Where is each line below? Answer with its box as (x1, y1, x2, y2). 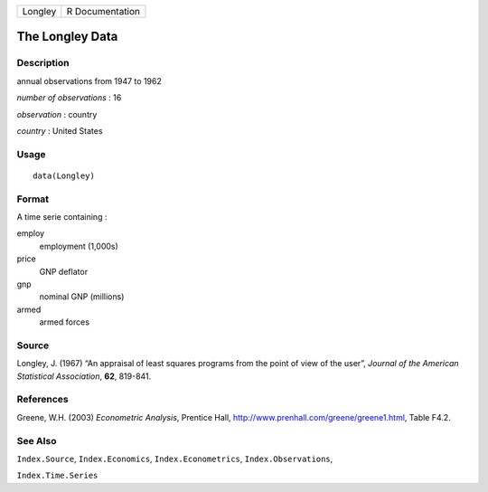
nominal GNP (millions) (39, 291, 125, 302)
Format (16, 193, 50, 205)
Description (16, 57, 70, 70)
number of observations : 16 (16, 92, 122, 103)
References (16, 393, 69, 406)
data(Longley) (33, 170, 95, 181)
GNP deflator (39, 266, 89, 277)
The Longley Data (16, 29, 118, 44)
